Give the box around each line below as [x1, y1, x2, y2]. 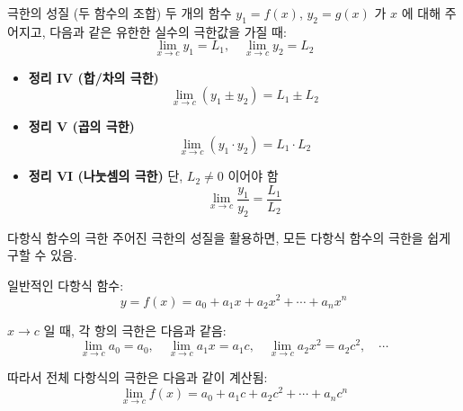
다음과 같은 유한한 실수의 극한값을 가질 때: [49, 22, 287, 40]
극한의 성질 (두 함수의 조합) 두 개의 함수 [7, 4, 232, 22]
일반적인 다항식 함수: [7, 275, 124, 294]
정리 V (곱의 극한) [28, 117, 135, 136]
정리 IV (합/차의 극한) [28, 67, 159, 86]
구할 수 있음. [7, 246, 77, 264]
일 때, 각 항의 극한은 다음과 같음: [43, 320, 227, 339]
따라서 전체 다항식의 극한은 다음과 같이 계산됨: [7, 368, 268, 387]
